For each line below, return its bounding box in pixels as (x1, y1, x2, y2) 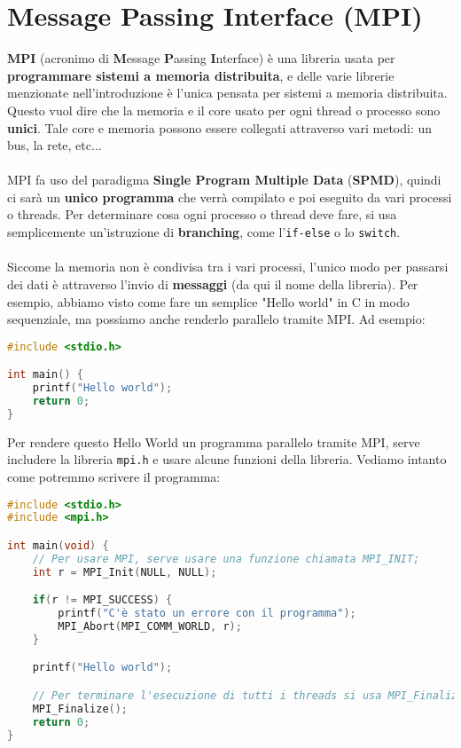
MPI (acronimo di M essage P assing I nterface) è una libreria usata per (7, 49, 395, 67)
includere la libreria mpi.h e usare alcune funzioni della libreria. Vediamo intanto (7, 450, 447, 468)
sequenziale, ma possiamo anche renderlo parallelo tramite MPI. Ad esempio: (7, 310, 426, 328)
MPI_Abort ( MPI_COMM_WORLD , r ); (58, 620, 242, 633)
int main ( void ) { (7, 539, 109, 552)
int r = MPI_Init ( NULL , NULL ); (32, 565, 217, 579)
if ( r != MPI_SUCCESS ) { (32, 594, 173, 607)
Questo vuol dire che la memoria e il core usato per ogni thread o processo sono (7, 100, 441, 119)
